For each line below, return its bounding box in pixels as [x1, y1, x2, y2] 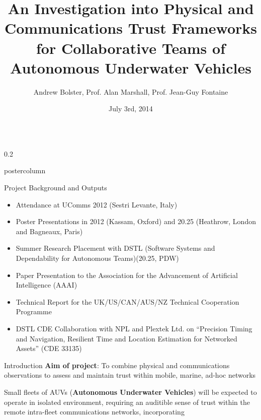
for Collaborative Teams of [36, 37, 225, 58]
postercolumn [4, 165, 46, 176]
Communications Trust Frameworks [4, 18, 257, 38]
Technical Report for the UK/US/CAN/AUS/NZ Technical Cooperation [16, 296, 239, 307]
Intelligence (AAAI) [16, 279, 77, 290]
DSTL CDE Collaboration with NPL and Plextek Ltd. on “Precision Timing [16, 323, 252, 333]
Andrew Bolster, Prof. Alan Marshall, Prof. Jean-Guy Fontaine [33, 86, 228, 97]
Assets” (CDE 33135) [16, 343, 82, 354]
